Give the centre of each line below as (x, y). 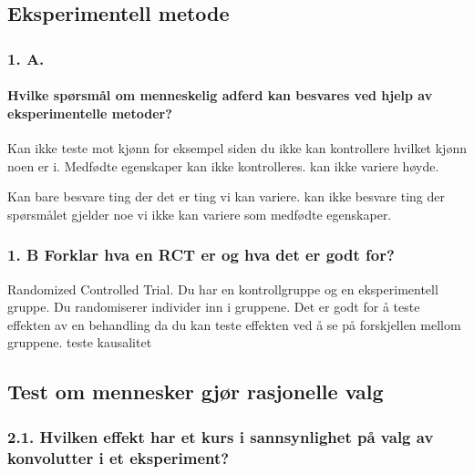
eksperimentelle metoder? (90, 113)
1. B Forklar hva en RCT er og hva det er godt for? (201, 255)
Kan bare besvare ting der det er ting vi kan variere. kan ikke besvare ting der (226, 196)
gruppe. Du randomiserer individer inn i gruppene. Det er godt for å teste (214, 307)
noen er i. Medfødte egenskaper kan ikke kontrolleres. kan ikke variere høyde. (223, 165)
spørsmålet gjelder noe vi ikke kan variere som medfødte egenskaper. (200, 214)
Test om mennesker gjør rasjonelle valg (196, 392)
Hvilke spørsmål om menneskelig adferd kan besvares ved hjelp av (220, 95)
